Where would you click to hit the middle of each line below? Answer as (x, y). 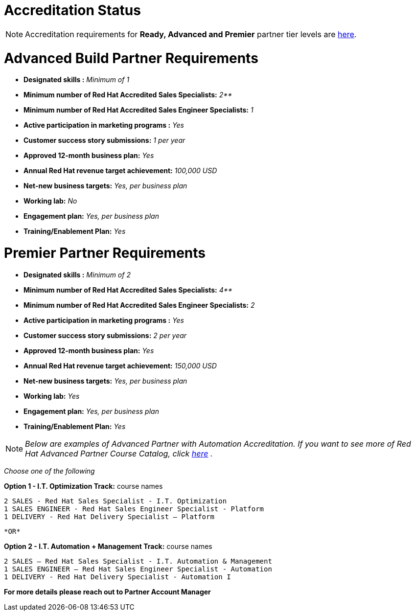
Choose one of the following (49, 471)
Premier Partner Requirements (105, 253)
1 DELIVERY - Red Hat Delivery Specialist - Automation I (117, 577)
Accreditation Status (72, 10)
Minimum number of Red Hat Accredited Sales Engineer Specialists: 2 (139, 305)
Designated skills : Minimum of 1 (77, 80)
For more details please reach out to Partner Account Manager (107, 592)
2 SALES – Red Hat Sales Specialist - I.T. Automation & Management (138, 561)
